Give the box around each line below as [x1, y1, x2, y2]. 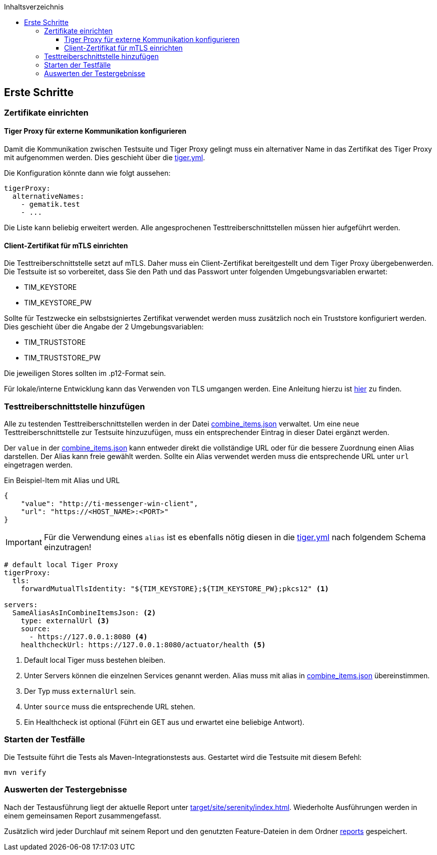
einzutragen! [44, 542, 92, 553]
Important [6, 537, 42, 548]
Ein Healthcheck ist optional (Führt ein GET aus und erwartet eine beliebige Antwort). [24, 718, 305, 727]
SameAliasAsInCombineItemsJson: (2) [12, 609, 156, 617]
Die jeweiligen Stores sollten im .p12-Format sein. [4, 369, 166, 378]
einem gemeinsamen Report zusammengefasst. [4, 811, 162, 820]
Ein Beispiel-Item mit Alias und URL [4, 476, 120, 485]
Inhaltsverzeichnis [4, 3, 64, 11]
